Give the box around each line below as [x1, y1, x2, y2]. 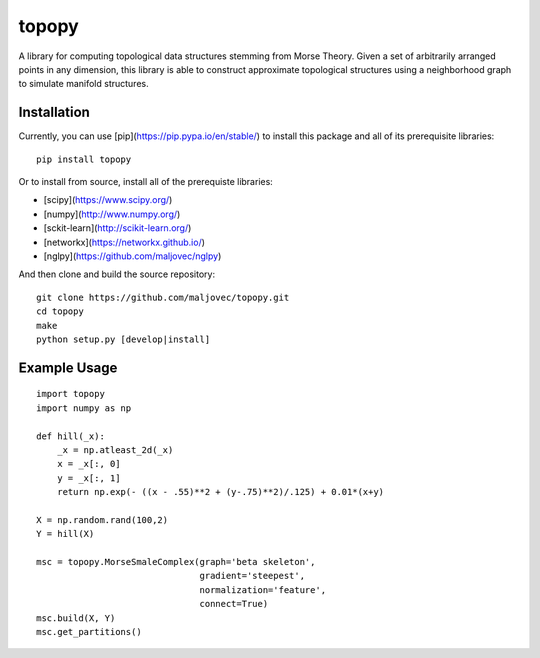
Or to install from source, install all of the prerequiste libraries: [18, 176, 274, 188]
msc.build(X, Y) [36, 612, 116, 624]
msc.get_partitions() [36, 626, 142, 637]
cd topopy [36, 306, 84, 317]
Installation [18, 104, 90, 121]
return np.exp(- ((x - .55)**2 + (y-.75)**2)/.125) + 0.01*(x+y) [56, 486, 385, 498]
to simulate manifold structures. [18, 78, 149, 90]
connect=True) [199, 598, 269, 610]
